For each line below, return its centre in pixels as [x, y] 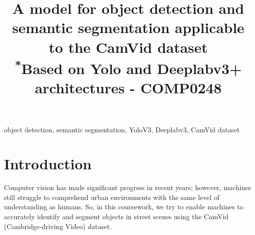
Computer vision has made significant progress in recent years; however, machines [127, 187]
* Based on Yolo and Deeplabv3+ [128, 67]
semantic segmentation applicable [128, 27]
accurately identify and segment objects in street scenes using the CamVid [116, 216]
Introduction [48, 164]
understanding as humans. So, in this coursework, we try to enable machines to [124, 207]
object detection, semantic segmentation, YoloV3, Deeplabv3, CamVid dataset [122, 130]
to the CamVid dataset [128, 47]
